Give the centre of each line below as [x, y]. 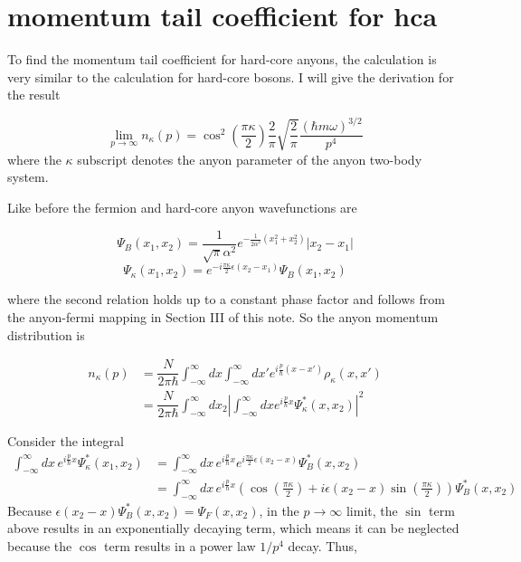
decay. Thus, [322, 545]
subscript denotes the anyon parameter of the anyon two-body [250, 159]
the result [34, 95]
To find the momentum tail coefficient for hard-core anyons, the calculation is [222, 59]
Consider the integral [66, 441]
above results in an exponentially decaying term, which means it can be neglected [233, 528]
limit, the [372, 510]
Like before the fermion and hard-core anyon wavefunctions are [182, 207]
